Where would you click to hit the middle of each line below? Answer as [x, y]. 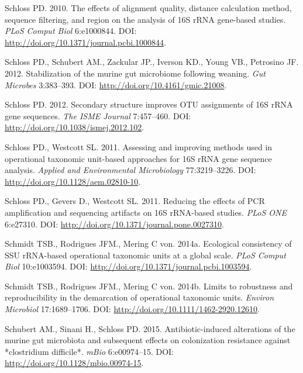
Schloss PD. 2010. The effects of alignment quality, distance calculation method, [148, 8]
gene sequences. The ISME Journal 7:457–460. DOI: [98, 115]
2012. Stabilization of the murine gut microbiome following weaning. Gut [135, 73]
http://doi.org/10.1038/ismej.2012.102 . [75, 127]
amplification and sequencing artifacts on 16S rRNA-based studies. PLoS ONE [146, 212]
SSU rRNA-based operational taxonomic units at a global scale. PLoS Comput [145, 255]
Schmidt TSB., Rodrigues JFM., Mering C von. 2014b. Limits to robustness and [149, 286]
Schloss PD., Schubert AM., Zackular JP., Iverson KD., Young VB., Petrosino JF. [152, 62]
